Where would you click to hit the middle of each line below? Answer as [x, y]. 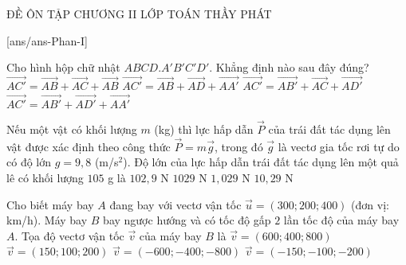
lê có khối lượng [45, 178]
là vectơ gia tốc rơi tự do [339, 146]
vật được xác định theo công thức [89, 146]
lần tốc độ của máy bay [341, 220]
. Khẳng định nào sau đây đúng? [289, 67]
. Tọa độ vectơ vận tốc [69, 235]
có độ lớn [29, 162]
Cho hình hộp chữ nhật [63, 67]
